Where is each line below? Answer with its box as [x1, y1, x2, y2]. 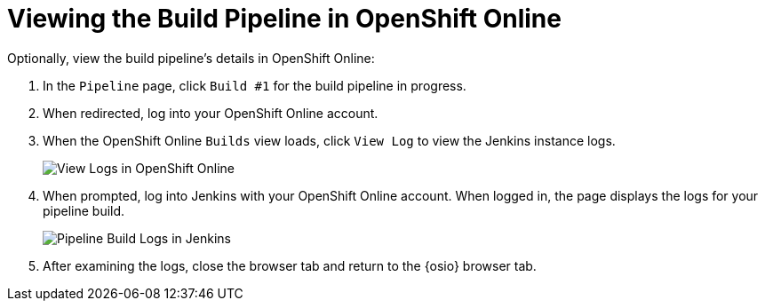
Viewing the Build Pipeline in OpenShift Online [7, 4, 562, 34]
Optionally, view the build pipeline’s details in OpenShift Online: [7, 50, 375, 66]
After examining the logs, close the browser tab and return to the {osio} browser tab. [43, 257, 537, 273]
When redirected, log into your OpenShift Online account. [43, 105, 379, 121]
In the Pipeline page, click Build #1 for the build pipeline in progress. [43, 77, 466, 93]
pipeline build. [43, 202, 125, 218]
